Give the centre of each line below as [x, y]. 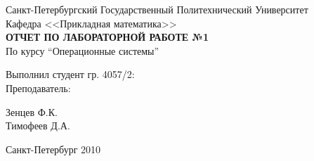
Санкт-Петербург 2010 [53, 149]
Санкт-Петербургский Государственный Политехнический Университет [157, 9]
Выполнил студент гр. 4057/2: [70, 74]
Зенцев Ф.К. [32, 111]
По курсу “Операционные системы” [83, 50]
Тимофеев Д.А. [38, 125]
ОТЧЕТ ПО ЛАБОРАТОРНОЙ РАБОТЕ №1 [107, 37]
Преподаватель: [38, 88]
